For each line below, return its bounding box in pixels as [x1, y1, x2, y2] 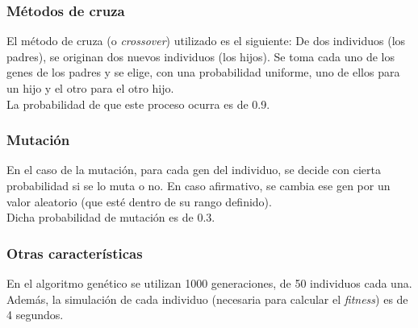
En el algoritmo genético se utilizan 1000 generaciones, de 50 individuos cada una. [6, 275, 412, 291]
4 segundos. [6, 306, 64, 323]
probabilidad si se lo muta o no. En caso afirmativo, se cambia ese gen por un [6, 177, 391, 193]
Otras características [6, 243, 143, 263]
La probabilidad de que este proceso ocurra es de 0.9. [6, 95, 270, 112]
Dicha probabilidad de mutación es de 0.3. [6, 209, 215, 226]
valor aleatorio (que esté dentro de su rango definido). [6, 193, 272, 210]
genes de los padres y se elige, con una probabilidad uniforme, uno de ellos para [6, 64, 400, 81]
